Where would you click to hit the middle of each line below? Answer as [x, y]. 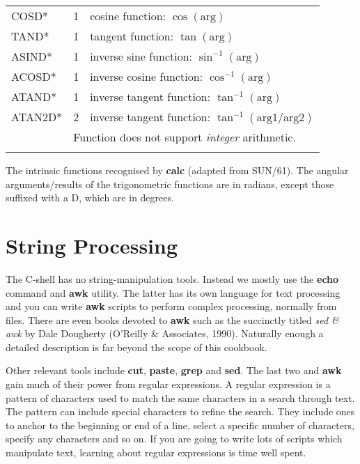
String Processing [92, 245]
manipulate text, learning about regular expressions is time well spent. [156, 453]
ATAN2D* [37, 117]
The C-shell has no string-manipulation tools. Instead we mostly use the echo [172, 278]
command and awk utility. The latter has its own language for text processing [173, 292]
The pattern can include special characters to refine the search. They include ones [180, 411]
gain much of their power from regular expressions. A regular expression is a [168, 384]
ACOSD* [34, 76]
